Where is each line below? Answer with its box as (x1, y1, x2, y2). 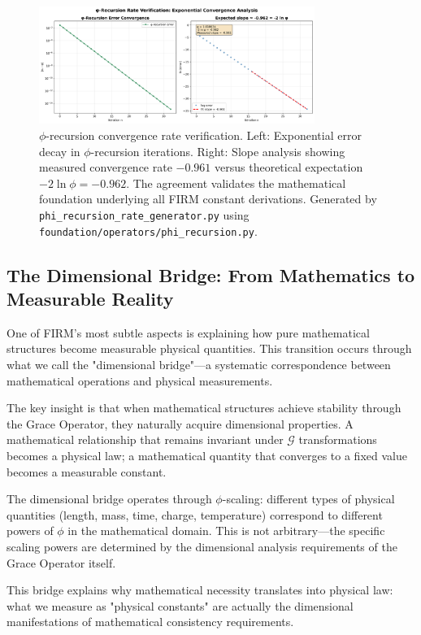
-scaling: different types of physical (222, 490, 395, 507)
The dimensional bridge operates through (7, 490, 212, 507)
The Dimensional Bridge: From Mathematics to (7, 262, 415, 287)
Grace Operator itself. (7, 554, 116, 571)
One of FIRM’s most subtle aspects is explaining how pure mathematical (7, 324, 370, 341)
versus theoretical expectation (215, 159, 363, 176)
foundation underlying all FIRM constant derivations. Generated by (39, 190, 377, 207)
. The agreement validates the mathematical (126, 174, 346, 191)
